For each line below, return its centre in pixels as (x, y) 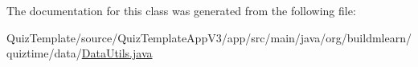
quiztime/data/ (44, 53)
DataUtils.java (117, 53)
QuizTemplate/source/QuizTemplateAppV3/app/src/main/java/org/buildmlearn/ (209, 37)
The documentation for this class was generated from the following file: (181, 10)
